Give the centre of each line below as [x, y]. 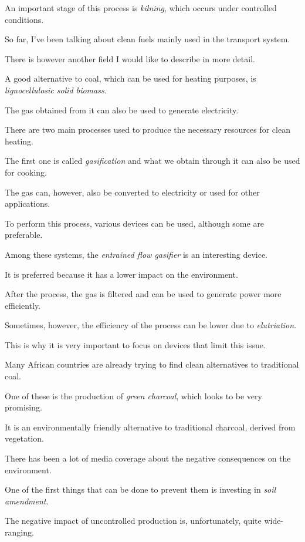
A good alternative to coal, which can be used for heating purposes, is [131, 78]
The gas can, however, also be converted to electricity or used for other [132, 192]
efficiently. [23, 305]
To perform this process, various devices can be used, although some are [135, 223]
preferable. [24, 235]
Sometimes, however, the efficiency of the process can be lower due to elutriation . [151, 325]
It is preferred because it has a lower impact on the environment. [121, 274]
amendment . [27, 501]
